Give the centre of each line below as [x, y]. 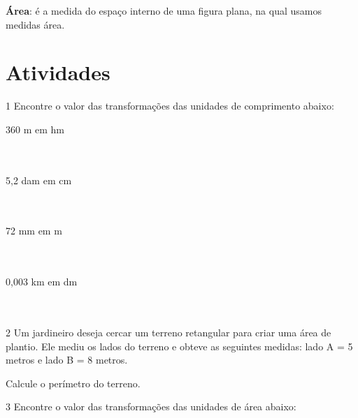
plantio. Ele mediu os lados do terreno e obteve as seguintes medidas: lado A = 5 [179, 346]
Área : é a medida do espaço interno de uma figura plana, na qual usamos [164, 10]
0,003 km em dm [42, 282]
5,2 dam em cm [39, 180]
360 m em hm [35, 129]
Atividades [58, 72]
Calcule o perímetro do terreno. [73, 383]
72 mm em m [34, 231]
